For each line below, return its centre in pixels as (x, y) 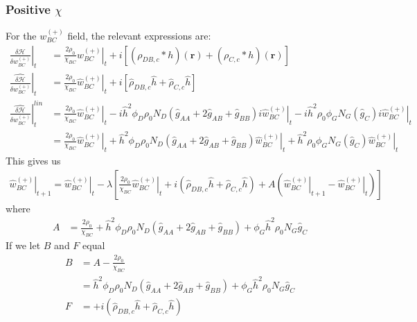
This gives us (33, 161)
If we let (23, 245)
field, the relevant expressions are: (139, 36)
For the (21, 36)
